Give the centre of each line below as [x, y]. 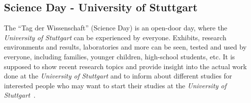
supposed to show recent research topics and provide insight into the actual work [125, 66]
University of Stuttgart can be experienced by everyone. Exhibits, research [115, 37]
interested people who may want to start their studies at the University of [115, 85]
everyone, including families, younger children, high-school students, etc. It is [120, 56]
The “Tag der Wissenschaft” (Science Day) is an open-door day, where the [116, 28]
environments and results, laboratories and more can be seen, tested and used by [125, 47]
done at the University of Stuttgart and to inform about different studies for [118, 76]
